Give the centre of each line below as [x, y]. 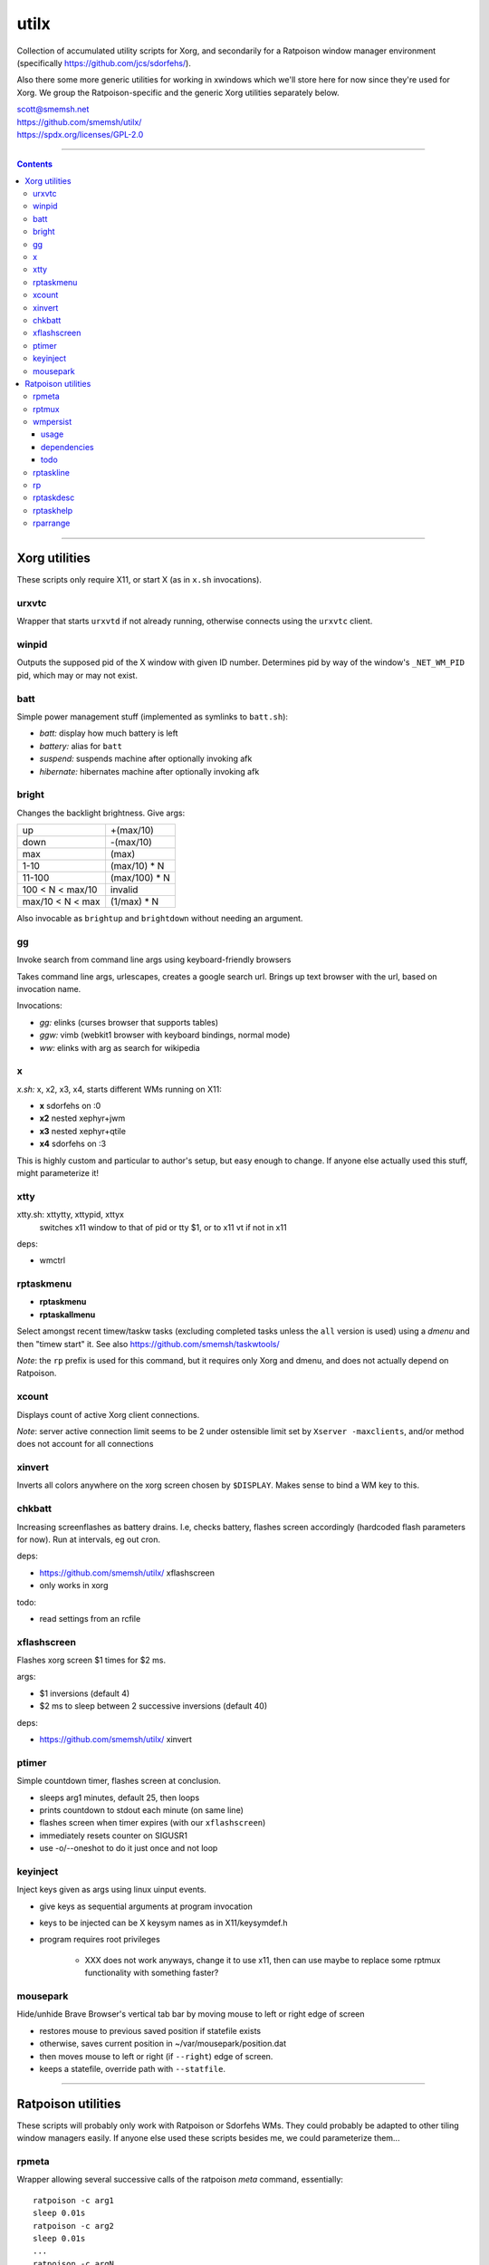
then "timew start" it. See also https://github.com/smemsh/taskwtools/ [148, 1344]
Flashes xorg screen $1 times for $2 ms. [91, 1660]
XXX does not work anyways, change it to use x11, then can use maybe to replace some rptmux [263, 1960]
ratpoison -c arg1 [74, 2200]
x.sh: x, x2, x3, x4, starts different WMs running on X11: [119, 1089]
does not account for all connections [85, 1444]
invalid [124, 890]
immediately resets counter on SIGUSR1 [113, 1836]
